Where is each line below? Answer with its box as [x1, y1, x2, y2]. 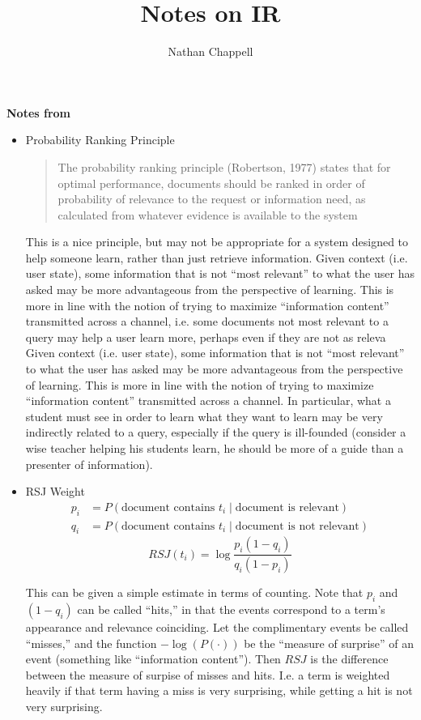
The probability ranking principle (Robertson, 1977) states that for [57, 158, 391, 175]
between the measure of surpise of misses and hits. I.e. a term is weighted [25, 666, 390, 683]
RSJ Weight [25, 483, 85, 500]
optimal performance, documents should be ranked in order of [57, 174, 365, 191]
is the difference [310, 650, 389, 667]
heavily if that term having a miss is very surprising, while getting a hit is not [25, 682, 413, 699]
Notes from [6, 104, 71, 121]
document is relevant [235, 501, 339, 513]
